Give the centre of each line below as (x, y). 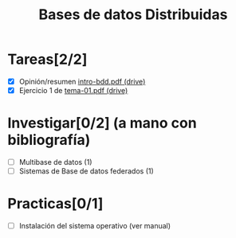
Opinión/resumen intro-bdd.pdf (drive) (82, 81)
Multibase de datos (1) (55, 162)
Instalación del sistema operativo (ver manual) (95, 226)
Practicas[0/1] (55, 204)
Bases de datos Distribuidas (133, 15)
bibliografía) (49, 140)
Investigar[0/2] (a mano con (102, 123)
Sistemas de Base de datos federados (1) (87, 171)
